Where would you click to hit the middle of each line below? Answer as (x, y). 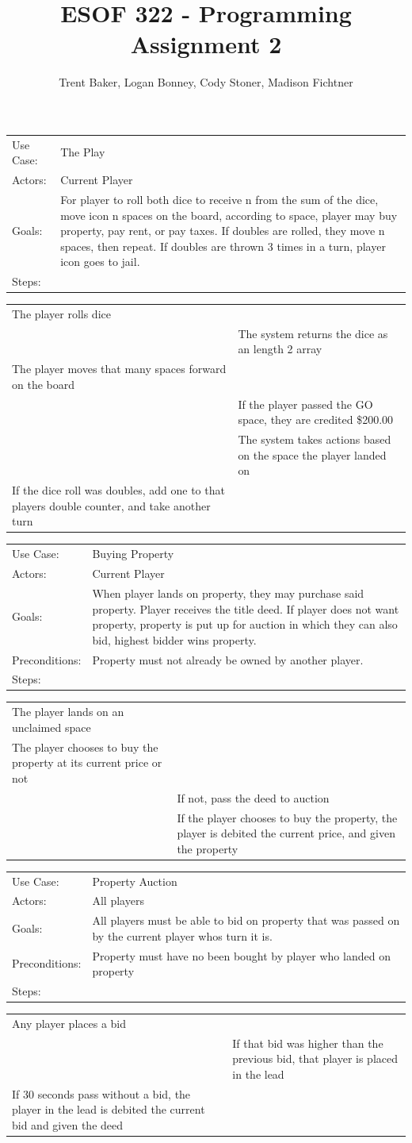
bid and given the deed (68, 1125)
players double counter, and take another (111, 505)
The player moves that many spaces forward (119, 369)
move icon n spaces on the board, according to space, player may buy (229, 215)
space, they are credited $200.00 (316, 419)
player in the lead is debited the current (109, 1109)
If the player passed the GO (305, 404)
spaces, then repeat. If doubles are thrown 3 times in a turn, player (223, 246)
